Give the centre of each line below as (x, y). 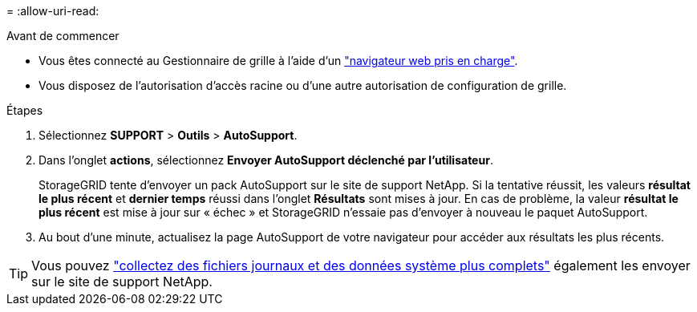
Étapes (25, 110)
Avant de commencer (63, 36)
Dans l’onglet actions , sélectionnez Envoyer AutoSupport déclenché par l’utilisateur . (266, 160)
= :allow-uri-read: (53, 11)
